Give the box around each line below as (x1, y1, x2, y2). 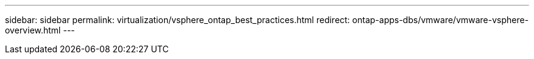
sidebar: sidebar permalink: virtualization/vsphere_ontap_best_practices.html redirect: (5, 15, 350, 25)
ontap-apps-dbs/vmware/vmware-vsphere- (352, 15, 529, 25)
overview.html (5, 25, 61, 35)
